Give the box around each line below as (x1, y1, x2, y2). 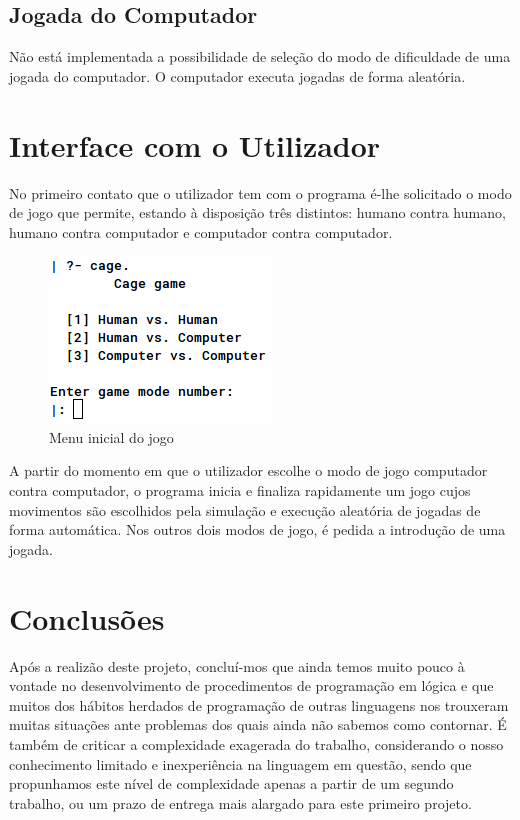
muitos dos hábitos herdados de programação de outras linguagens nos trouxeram (9, 694, 509, 715)
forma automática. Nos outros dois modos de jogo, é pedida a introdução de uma (9, 519, 506, 540)
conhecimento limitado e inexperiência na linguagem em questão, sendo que (9, 753, 472, 774)
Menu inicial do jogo (49, 426, 174, 447)
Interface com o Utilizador (9, 124, 381, 165)
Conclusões (9, 597, 165, 638)
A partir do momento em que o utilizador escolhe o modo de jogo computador (9, 460, 488, 481)
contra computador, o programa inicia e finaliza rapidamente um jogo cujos (9, 480, 471, 501)
